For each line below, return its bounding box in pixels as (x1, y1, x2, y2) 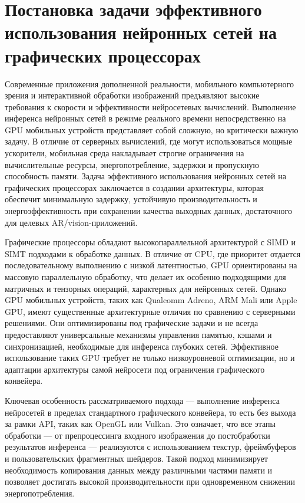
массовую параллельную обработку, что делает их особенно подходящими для (5, 271, 286, 282)
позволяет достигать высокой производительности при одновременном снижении (5, 475, 295, 488)
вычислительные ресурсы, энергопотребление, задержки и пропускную (5, 158, 259, 170)
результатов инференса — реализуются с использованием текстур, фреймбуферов (5, 440, 296, 453)
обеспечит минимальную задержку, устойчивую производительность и (5, 193, 257, 205)
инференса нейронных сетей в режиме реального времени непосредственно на (5, 112, 286, 124)
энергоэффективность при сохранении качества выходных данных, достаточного (5, 205, 292, 217)
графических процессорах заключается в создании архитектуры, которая (5, 181, 264, 193)
